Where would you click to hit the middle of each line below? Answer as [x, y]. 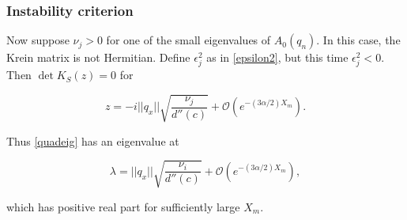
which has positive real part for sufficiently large [123, 206]
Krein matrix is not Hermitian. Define [98, 57]
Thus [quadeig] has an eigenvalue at [93, 140]
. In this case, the [358, 40]
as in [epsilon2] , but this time [277, 57]
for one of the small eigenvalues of [188, 40]
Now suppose [38, 40]
